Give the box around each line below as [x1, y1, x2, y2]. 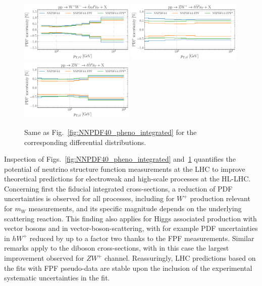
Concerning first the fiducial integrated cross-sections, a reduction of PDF [4, 183, 233, 194]
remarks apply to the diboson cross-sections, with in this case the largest [4, 243, 229, 253]
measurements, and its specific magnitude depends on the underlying [28, 203, 242, 214]
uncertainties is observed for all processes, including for [4, 193, 175, 204]
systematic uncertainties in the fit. [4, 272, 110, 283]
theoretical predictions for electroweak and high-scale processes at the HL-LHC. [4, 173, 251, 184]
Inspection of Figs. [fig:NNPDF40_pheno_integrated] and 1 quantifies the [4, 154, 236, 164]
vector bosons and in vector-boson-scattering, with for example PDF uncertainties [4, 223, 258, 233]
